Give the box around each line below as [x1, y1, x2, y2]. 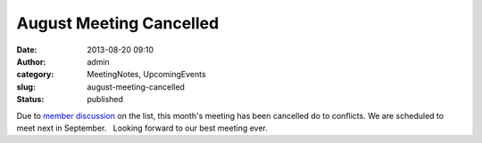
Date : [16, 44, 37, 55]
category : [16, 69, 54, 80]
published [87, 94, 124, 105]
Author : [16, 56, 46, 67]
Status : [16, 94, 45, 105]
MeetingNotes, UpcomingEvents [87, 69, 206, 80]
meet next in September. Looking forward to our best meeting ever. [16, 123, 268, 133]
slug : [16, 81, 36, 92]
